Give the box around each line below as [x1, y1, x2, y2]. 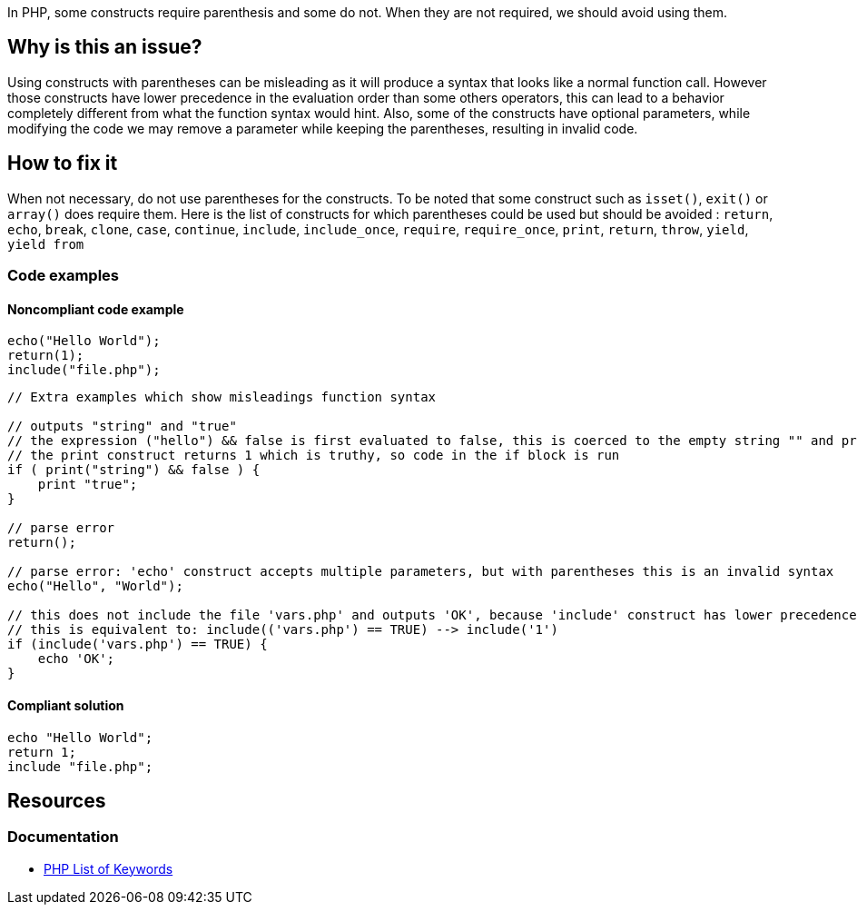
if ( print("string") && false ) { [7, 462, 261, 478]
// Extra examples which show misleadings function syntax [7, 390, 437, 405]
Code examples [7, 266, 120, 285]
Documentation [7, 828, 119, 847]
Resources [7, 788, 106, 812]
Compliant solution [7, 697, 124, 713]
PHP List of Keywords [44, 860, 173, 877]
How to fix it [7, 152, 118, 175]
